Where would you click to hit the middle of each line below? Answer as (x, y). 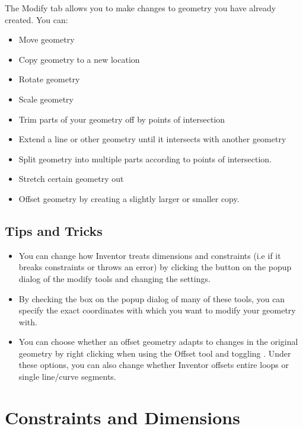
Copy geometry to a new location (79, 59)
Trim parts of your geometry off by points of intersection (122, 119)
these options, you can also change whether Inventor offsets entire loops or (154, 365)
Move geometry (47, 39)
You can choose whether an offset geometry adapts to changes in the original (158, 342)
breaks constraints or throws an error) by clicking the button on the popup (155, 267)
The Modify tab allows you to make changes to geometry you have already (141, 8)
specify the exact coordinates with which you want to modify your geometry (157, 310)
